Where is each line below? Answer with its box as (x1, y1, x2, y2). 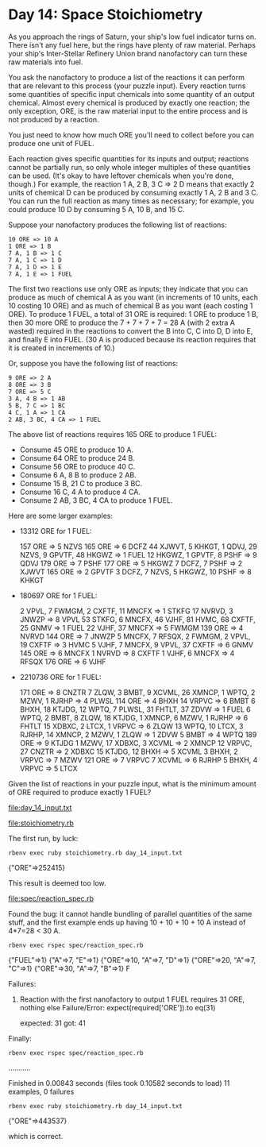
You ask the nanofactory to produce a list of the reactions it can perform (8, 72, 245, 82)
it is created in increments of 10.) (8, 343, 115, 353)
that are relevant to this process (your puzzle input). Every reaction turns (8, 81, 246, 91)
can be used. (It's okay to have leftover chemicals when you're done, (8, 171, 234, 180)
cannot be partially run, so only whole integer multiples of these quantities (8, 162, 252, 172)
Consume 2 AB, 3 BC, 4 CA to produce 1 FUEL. (19, 495, 173, 505)
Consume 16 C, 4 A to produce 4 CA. (19, 487, 141, 496)
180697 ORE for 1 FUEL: (19, 590, 98, 601)
